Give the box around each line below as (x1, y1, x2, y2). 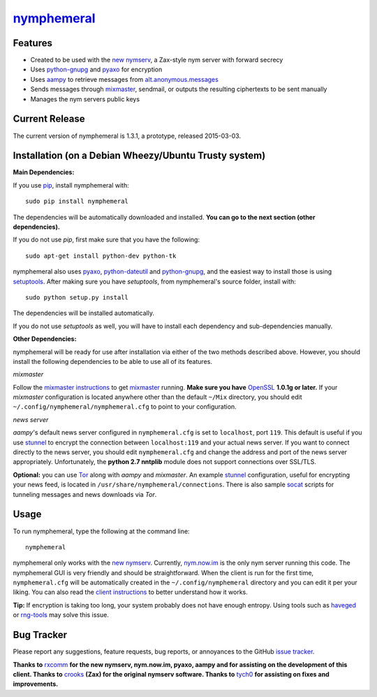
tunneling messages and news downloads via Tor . (13, 490, 157, 498)
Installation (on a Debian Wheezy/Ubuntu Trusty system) (13, 150, 266, 162)
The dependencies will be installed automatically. (13, 309, 155, 318)
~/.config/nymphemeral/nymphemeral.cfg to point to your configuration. (13, 402, 237, 411)
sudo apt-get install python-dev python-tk (25, 252, 177, 260)
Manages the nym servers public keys (30, 94, 140, 103)
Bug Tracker (13, 629, 68, 641)
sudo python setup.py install (25, 293, 129, 301)
